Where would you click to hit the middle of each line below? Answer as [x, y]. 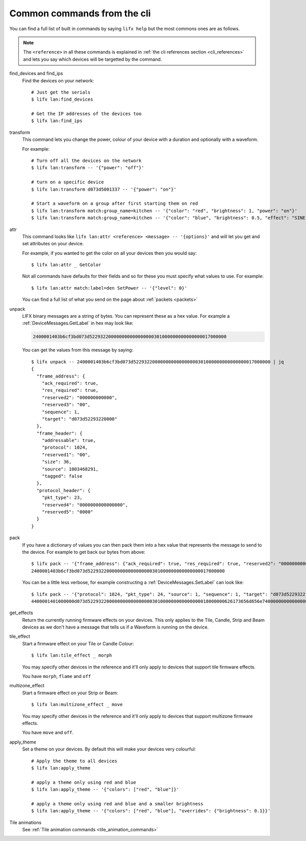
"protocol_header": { [63, 490]
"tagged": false [62, 476]
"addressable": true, [69, 440]
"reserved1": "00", [66, 454]
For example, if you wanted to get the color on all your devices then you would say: [109, 253]
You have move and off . [48, 733]
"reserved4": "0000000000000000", [85, 505]
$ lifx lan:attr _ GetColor [66, 265]
